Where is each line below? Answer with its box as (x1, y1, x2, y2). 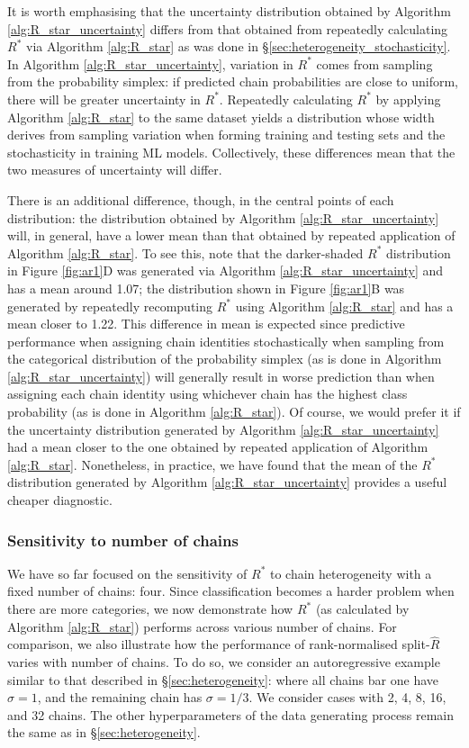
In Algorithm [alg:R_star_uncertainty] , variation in (7, 54, 293, 73)
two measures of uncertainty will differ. (7, 160, 222, 179)
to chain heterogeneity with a (269, 563, 432, 582)
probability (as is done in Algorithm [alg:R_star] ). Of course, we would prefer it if (7, 402, 461, 421)
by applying (375, 89, 441, 108)
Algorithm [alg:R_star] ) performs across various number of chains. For (7, 617, 397, 635)
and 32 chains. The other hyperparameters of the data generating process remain (7, 705, 455, 724)
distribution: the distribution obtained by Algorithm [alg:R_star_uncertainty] (7, 208, 439, 227)
